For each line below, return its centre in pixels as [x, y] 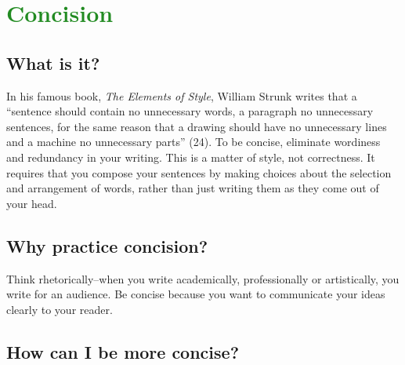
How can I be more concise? [123, 351]
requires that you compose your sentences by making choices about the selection [199, 172]
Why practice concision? [107, 245]
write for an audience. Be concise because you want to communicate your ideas [196, 294]
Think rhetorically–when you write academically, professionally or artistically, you [203, 278]
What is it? [53, 62]
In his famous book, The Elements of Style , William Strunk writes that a [182, 95]
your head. [32, 203]
